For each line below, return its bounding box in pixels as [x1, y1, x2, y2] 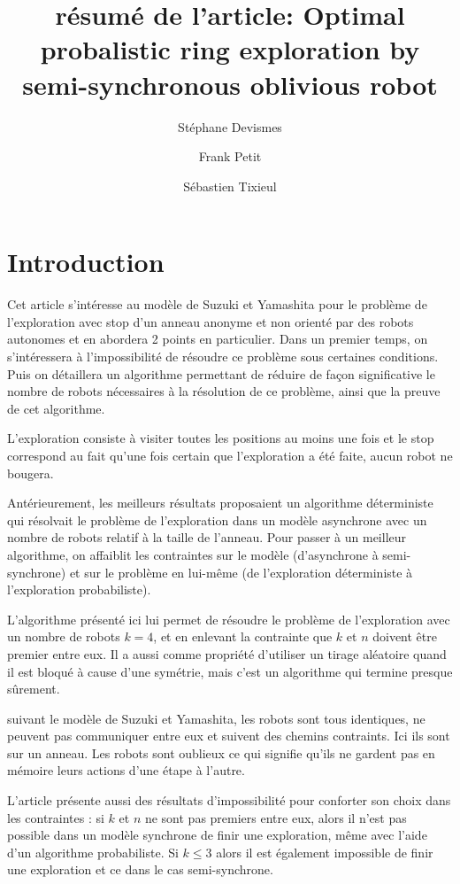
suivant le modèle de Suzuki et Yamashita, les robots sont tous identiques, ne [7, 709, 425, 727]
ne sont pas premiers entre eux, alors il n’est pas [144, 808, 407, 826]
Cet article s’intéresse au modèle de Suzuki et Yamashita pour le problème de [7, 295, 427, 314]
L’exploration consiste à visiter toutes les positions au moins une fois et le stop [7, 429, 434, 447]
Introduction [7, 244, 165, 280]
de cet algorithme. [7, 399, 105, 417]
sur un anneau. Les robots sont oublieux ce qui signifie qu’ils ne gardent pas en [7, 743, 435, 762]
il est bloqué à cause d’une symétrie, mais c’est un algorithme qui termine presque [7, 662, 453, 680]
